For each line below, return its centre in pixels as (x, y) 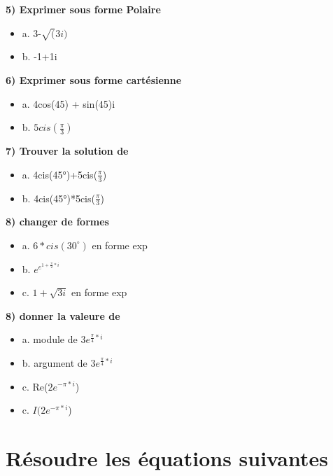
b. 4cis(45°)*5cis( (58, 198)
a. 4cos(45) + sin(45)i (69, 103)
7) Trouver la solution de (67, 151)
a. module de (50, 339)
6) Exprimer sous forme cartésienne (94, 79)
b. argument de (55, 362)
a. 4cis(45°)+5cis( (60, 174)
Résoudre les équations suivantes (167, 457)
